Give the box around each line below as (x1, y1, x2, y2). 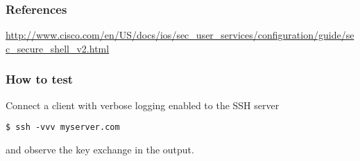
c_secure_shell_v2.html (6, 41, 110, 55)
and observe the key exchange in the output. (6, 142, 194, 156)
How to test (6, 70, 74, 88)
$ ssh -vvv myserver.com (6, 122, 120, 133)
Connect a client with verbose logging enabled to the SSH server (6, 97, 280, 112)
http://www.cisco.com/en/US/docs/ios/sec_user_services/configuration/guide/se (6, 28, 354, 42)
